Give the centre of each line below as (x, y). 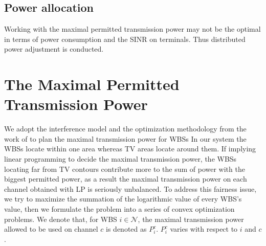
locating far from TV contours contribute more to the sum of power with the (125, 169)
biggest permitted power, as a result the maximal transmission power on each (126, 179)
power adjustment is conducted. (54, 49)
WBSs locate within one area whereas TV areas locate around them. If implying (130, 149)
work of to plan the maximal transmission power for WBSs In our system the (125, 138)
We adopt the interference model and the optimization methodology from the (125, 129)
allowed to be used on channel (51, 229)
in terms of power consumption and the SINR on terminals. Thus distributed (125, 39)
